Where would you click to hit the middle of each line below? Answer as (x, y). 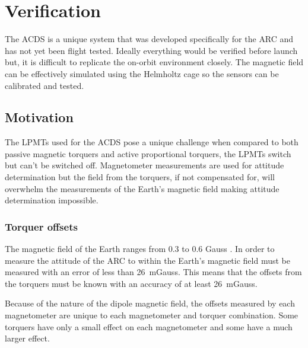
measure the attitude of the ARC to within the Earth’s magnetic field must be (147, 260)
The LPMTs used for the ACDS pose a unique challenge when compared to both (152, 142)
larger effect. (27, 338)
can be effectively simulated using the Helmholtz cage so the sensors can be (142, 73)
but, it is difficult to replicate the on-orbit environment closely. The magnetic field (154, 62)
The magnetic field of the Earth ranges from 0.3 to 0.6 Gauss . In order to (140, 249)
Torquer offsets (41, 226)
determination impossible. (52, 200)
